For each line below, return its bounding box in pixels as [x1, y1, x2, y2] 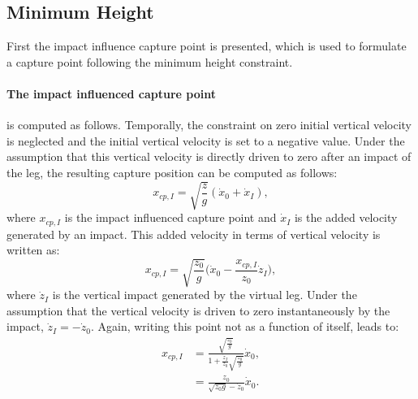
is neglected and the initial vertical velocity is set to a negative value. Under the [6, 132, 405, 149]
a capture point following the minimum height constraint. [6, 53, 293, 70]
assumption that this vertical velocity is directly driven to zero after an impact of [6, 148, 412, 165]
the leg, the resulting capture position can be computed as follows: [6, 163, 338, 180]
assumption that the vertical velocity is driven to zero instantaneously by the [6, 301, 390, 319]
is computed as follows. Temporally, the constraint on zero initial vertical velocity [6, 116, 412, 133]
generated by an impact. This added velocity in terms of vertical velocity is [6, 225, 381, 242]
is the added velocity [294, 209, 398, 226]
